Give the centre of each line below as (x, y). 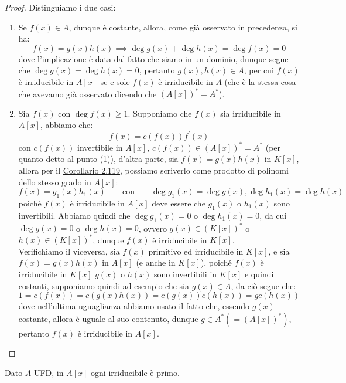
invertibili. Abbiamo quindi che (74, 215)
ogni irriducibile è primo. (135, 372)
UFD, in (49, 372)
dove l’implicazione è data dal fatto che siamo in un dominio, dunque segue (153, 58)
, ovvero (153, 228)
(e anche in (156, 262)
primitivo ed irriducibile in (196, 251)
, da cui (273, 215)
